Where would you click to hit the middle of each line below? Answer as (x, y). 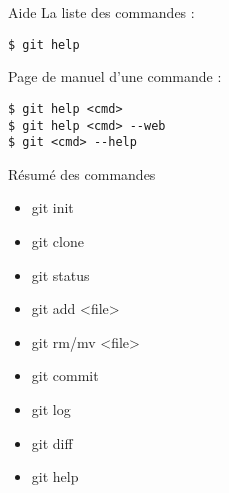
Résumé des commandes (82, 173)
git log (51, 408)
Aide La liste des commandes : (101, 12)
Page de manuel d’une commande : (115, 76)
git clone (57, 241)
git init (52, 207)
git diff (52, 442)
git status (60, 274)
